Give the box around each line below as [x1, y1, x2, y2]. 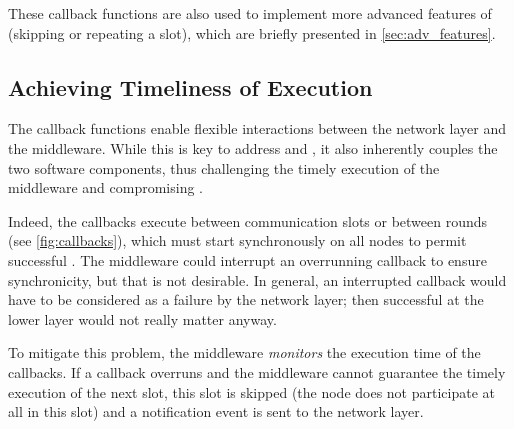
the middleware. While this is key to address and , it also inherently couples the [8, 137, 498, 158]
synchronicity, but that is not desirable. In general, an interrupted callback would [8, 269, 507, 290]
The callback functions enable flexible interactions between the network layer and [8, 118, 507, 139]
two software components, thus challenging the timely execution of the [8, 157, 440, 178]
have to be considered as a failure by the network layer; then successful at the [8, 289, 484, 310]
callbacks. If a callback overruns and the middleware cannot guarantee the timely [8, 361, 506, 382]
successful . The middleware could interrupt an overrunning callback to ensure [8, 249, 487, 270]
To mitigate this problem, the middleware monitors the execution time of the [8, 342, 481, 363]
